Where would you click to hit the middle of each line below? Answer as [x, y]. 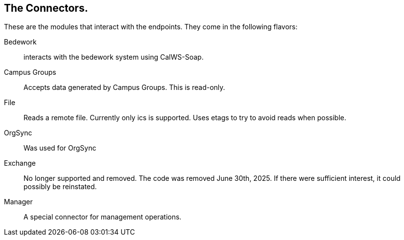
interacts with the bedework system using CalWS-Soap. [114, 57]
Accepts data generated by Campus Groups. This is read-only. [124, 87]
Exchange [20, 163]
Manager [18, 202]
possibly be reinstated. [60, 187]
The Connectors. [46, 8]
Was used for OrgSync [60, 148]
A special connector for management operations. [103, 217]
